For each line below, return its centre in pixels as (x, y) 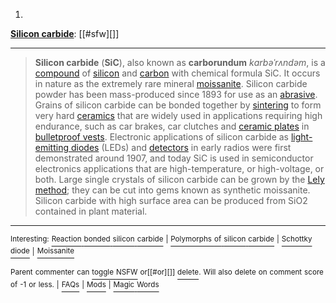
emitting (52, 147)
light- (301, 137)
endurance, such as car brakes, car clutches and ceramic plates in (172, 126)
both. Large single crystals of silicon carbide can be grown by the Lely (179, 179)
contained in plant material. (91, 211)
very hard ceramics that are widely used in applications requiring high (178, 115)
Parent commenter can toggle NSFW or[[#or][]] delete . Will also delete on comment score (167, 272)
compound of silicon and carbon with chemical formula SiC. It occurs (177, 73)
